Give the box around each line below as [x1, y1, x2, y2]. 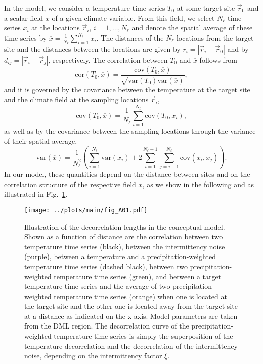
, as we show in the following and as [142, 178, 254, 189]
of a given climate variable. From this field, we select [52, 12, 215, 23]
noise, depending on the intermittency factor [24, 350, 162, 361]
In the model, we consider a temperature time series [4, 3, 165, 13]
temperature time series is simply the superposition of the [54, 331, 233, 341]
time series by [4, 32, 47, 43]
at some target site [177, 3, 235, 13]
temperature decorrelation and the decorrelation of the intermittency [24, 340, 238, 351]
